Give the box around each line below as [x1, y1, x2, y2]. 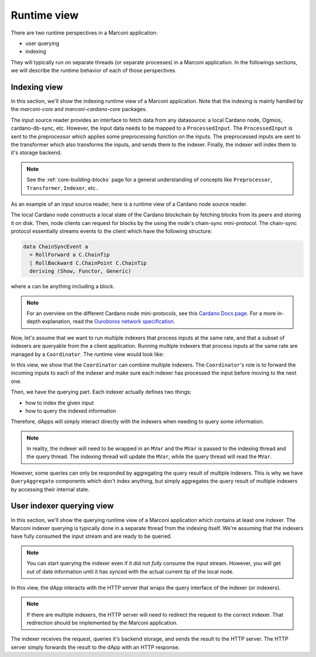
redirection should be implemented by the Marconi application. [26, 620, 178, 627]
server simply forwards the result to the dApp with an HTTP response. [11, 644, 180, 651]
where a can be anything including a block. [11, 283, 115, 290]
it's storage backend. [11, 149, 62, 156]
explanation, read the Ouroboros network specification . [42, 318, 176, 325]
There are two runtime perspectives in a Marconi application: [11, 29, 158, 36]
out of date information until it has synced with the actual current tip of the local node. [26, 568, 234, 575]
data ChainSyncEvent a [23, 243, 88, 250]
